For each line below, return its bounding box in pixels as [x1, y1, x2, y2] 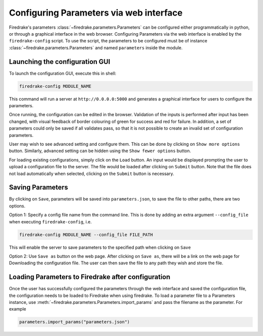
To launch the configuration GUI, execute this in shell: [9, 70, 116, 76]
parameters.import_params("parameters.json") [19, 319, 130, 325]
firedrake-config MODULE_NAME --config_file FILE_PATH [19, 232, 153, 237]
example [9, 306, 26, 312]
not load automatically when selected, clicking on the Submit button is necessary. [9, 171, 174, 177]
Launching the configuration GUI [9, 58, 111, 66]
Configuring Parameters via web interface [9, 7, 183, 18]
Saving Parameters [9, 183, 68, 192]
